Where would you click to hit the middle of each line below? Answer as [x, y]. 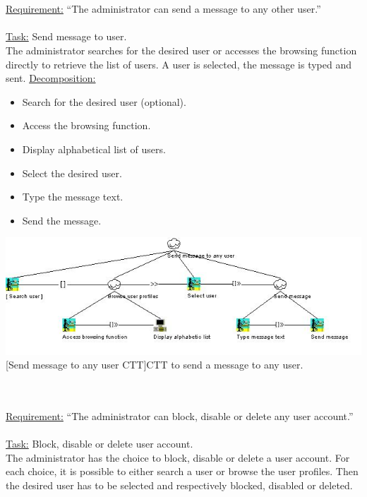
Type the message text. [73, 197]
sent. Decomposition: [51, 78]
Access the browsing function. [86, 125]
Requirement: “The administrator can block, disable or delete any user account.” [180, 415]
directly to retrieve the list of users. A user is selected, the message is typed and [179, 64]
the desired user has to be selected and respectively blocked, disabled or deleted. [179, 485]
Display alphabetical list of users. [94, 149]
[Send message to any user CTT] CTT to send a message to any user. [155, 365]
